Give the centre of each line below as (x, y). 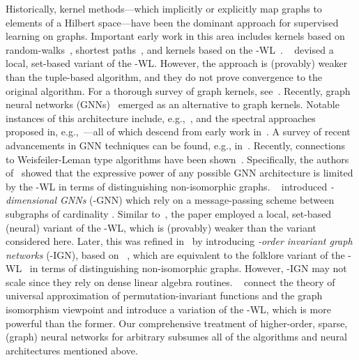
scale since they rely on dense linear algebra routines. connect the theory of (170, 282)
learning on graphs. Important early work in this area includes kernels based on (175, 36)
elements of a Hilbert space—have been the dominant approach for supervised (172, 22)
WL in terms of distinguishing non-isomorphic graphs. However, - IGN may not (176, 268)
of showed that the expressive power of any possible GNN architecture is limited (179, 173)
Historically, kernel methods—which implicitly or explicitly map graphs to (164, 8)
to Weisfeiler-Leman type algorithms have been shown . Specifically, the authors (177, 159)
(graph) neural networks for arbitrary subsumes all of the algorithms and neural (177, 337)
